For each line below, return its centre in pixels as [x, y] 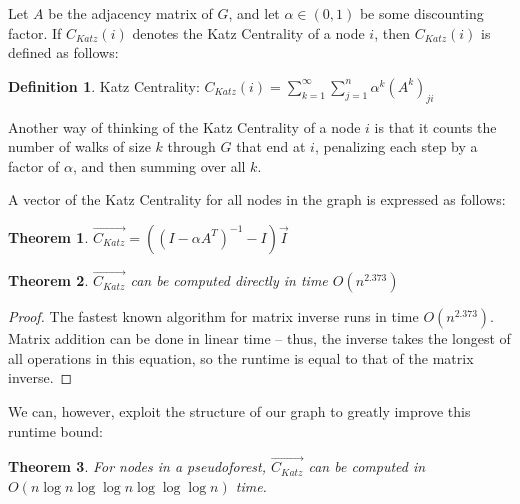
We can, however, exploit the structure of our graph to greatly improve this [239, 410]
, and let [254, 13]
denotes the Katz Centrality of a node [248, 32]
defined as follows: [63, 52]
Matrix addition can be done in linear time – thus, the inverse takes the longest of [259, 338]
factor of [34, 165]
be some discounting [421, 13]
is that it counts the [435, 126]
